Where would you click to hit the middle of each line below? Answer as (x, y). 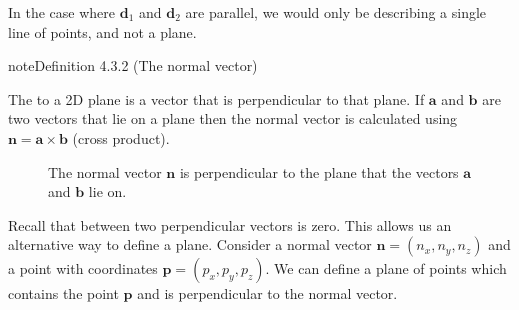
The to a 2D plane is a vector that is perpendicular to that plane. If (216, 98)
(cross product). (121, 137)
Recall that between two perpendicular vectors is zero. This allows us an (230, 224)
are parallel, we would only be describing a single (336, 12)
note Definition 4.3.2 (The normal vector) (133, 65)
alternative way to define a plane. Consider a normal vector (190, 244)
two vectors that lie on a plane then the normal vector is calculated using (233, 118)
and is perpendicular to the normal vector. (267, 293)
